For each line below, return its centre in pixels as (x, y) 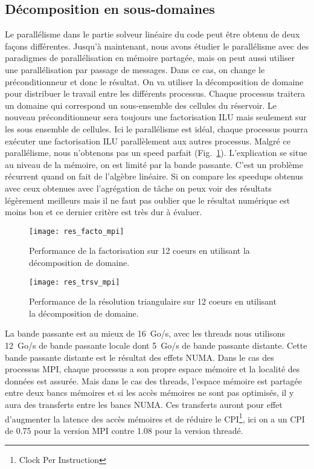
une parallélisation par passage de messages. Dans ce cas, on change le (135, 69)
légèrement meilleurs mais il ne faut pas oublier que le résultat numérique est (148, 200)
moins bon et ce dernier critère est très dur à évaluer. (104, 212)
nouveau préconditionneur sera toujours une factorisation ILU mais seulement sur (156, 117)
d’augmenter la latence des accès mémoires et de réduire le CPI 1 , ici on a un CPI (155, 418)
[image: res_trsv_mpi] (75, 282)
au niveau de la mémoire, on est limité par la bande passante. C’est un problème (154, 164)
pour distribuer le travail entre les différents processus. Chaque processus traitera (155, 93)
